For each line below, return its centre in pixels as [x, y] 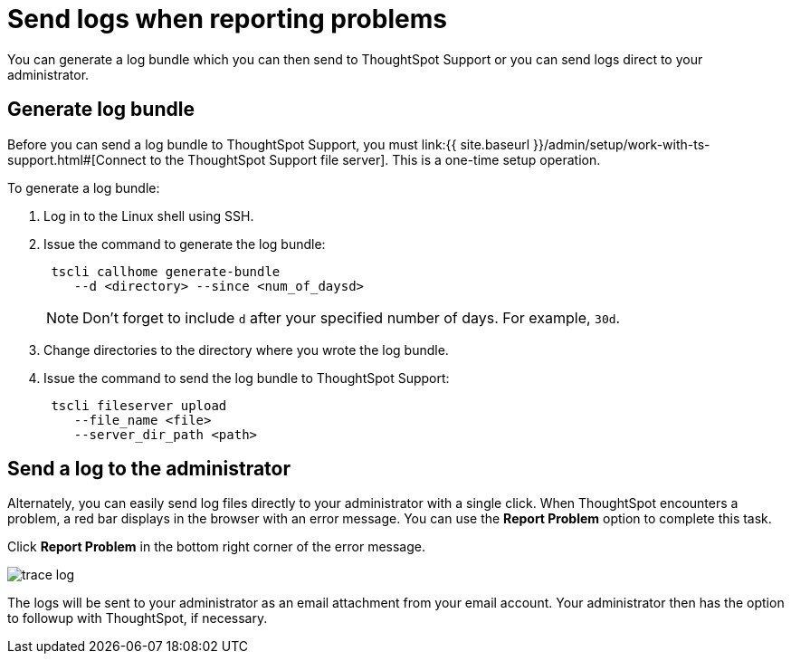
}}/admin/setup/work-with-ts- [622, 144]
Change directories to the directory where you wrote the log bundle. [246, 350]
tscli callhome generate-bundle [166, 271]
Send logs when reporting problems [227, 19]
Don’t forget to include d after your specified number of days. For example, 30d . [352, 317]
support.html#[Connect [77, 159]
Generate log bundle [101, 110]
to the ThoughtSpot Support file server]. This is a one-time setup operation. [375, 159]
